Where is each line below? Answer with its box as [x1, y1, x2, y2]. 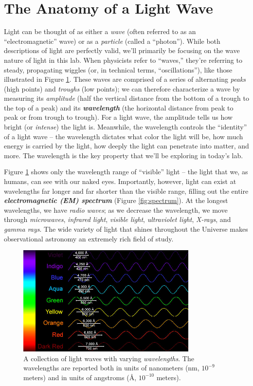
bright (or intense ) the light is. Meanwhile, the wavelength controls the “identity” [4, 122, 247, 132]
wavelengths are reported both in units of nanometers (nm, [23, 363, 199, 373]
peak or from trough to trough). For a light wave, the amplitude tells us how [4, 112, 233, 122]
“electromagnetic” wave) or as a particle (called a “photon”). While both [4, 36, 220, 46]
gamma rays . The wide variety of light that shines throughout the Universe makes [4, 224, 248, 234]
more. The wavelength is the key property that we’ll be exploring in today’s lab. [4, 150, 243, 160]
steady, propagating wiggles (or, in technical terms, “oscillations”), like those [4, 64, 233, 74]
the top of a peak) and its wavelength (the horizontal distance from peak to [4, 102, 234, 112]
